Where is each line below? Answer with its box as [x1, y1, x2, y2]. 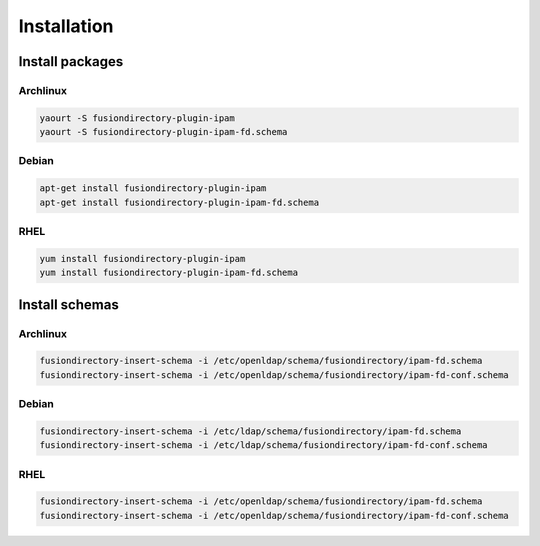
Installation [18, 15, 114, 37]
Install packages [18, 53, 124, 70]
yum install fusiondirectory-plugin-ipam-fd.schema [39, 267, 299, 279]
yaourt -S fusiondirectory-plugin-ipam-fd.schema [39, 126, 288, 138]
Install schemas [18, 296, 119, 313]
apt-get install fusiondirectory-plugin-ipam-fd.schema [39, 196, 320, 208]
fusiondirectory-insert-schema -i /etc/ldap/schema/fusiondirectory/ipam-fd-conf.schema [39, 440, 489, 451]
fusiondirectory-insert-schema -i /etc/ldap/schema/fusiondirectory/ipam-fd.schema [39, 425, 462, 437]
